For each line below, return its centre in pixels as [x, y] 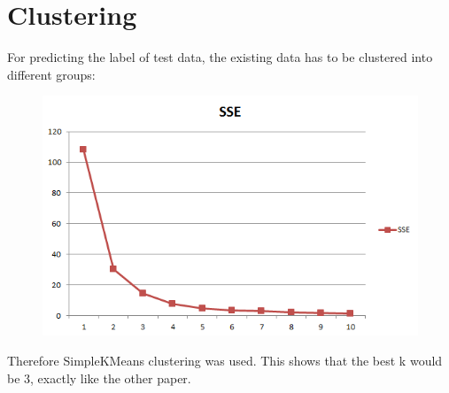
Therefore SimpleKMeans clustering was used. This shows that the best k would [225, 360]
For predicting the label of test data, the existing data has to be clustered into [220, 57]
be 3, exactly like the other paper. [99, 378]
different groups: [51, 74]
